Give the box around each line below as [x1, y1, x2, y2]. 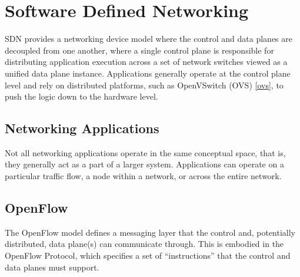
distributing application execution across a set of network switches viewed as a [5, 55, 288, 68]
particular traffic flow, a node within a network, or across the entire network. [5, 170, 282, 182]
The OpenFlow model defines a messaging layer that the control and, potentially [5, 226, 296, 238]
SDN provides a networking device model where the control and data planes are [5, 32, 292, 45]
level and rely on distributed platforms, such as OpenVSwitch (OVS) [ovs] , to [5, 78, 284, 91]
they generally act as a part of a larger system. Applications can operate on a [5, 158, 284, 170]
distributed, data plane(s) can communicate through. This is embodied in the [5, 238, 284, 250]
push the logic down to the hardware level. [5, 90, 158, 103]
